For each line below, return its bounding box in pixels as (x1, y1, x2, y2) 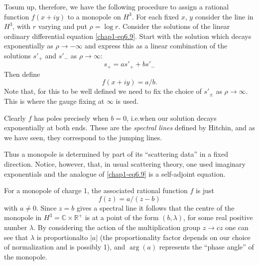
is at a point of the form (85, 212, 159, 223)
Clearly (4, 112, 26, 123)
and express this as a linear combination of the (85, 40, 228, 51)
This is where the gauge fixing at (4, 96, 105, 106)
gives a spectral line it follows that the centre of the (76, 202, 235, 213)
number (4, 222, 27, 232)
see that (4, 232, 28, 242)
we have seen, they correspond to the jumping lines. (4, 132, 162, 142)
